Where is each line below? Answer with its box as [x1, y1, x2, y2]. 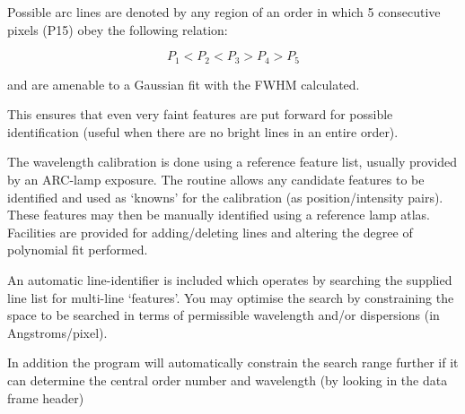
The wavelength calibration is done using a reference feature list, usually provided [7, 152, 458, 171]
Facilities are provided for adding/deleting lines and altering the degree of [7, 222, 413, 241]
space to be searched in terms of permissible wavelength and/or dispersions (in [7, 306, 440, 324]
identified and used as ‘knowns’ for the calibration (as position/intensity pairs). [7, 187, 443, 206]
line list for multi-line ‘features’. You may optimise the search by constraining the [7, 288, 454, 306]
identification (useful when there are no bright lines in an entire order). [7, 122, 399, 141]
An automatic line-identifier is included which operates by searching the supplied [7, 270, 452, 289]
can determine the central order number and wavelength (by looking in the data [7, 370, 448, 389]
